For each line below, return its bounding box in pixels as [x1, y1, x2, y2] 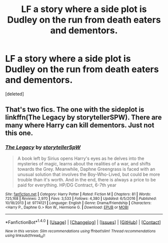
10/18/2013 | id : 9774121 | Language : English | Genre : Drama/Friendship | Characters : [5, 200, 151, 205]
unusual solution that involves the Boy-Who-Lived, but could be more [17, 171, 160, 177]
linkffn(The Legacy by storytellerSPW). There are [5, 113, 162, 122]
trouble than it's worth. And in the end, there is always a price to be [17, 176, 156, 182]
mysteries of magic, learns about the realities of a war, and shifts [17, 160, 151, 166]
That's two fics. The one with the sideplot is [5, 105, 144, 114]
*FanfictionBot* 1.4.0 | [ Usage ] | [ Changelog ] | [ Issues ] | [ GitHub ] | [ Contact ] [5, 218, 161, 225]
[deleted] [5, 91, 24, 97]
